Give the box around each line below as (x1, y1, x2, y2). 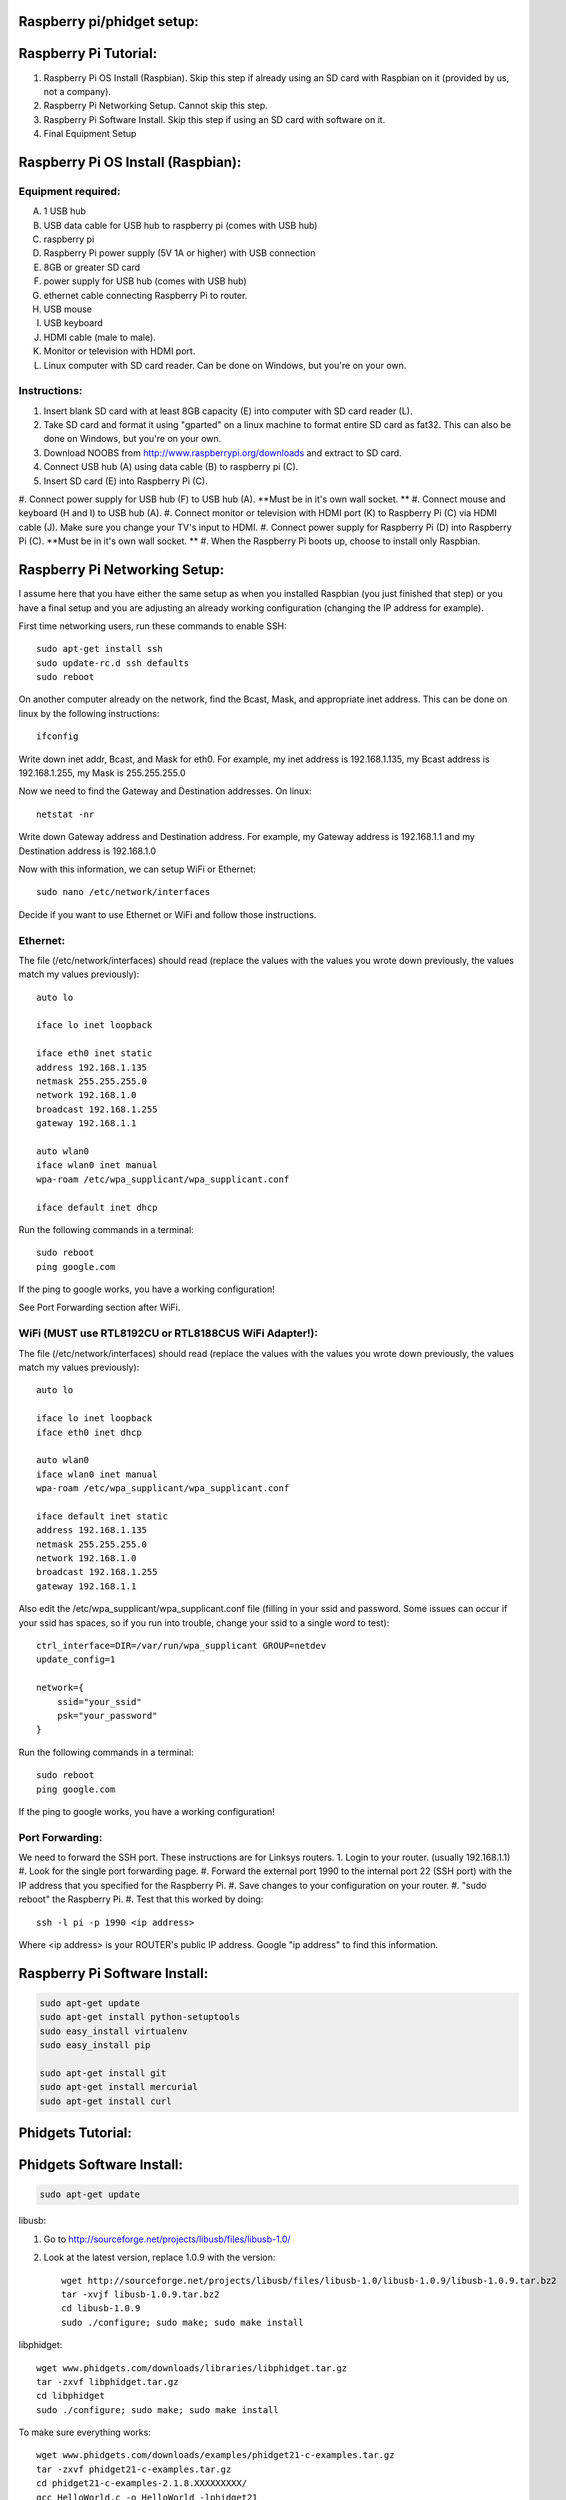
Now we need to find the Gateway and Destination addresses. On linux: (18, 785, 312, 797)
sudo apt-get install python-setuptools (39, 2011, 240, 2023)
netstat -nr (36, 808, 95, 820)
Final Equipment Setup (43, 128, 137, 140)
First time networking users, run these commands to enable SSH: (18, 620, 287, 632)
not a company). (43, 85, 112, 97)
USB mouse (43, 303, 92, 315)
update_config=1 (36, 1654, 116, 1665)
